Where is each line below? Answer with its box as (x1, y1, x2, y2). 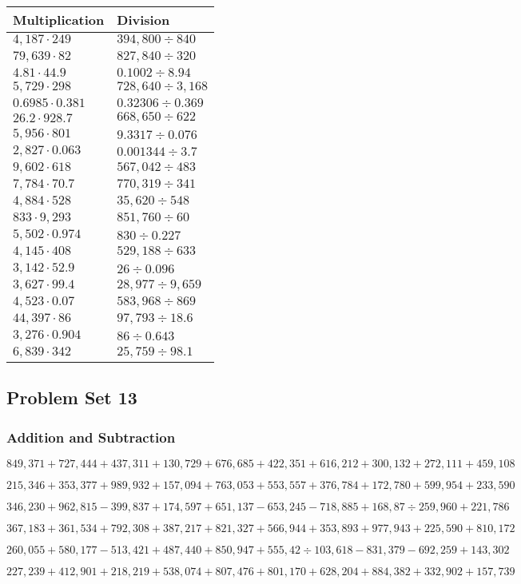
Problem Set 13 (6, 385, 137, 410)
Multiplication (13, 10, 105, 29)
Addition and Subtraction (6, 427, 176, 447)
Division (117, 10, 170, 29)
